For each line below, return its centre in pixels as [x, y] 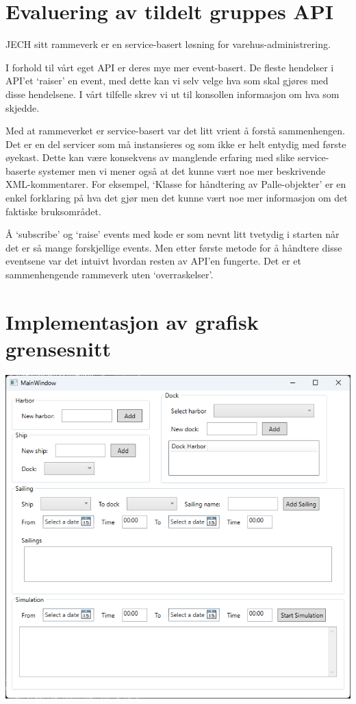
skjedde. [23, 107]
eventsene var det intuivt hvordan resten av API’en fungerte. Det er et [153, 261]
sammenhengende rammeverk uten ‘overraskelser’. [110, 275]
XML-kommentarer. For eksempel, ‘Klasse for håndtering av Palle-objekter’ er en [176, 184]
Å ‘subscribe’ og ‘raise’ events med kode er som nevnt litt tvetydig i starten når [173, 234]
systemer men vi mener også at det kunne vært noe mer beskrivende [182, 170]
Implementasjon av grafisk [132, 321]
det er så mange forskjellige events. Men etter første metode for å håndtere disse [174, 247]
